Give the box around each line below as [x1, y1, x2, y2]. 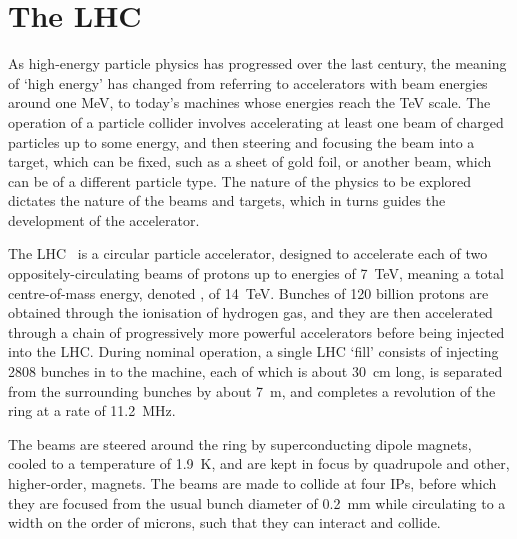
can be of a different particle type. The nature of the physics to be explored [8, 170, 472, 191]
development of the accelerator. [8, 209, 200, 230]
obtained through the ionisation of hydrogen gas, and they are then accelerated [8, 302, 493, 323]
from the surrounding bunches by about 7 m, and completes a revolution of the [8, 380, 496, 401]
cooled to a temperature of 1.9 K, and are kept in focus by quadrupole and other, [8, 453, 510, 474]
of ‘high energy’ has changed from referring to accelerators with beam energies [8, 72, 488, 93]
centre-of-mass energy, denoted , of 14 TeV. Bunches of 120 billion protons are [8, 282, 489, 303]
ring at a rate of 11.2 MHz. [8, 400, 176, 421]
